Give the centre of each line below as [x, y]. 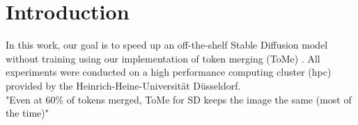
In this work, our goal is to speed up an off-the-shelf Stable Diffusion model [167, 45]
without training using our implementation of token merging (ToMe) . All [163, 58]
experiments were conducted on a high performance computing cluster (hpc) [169, 72]
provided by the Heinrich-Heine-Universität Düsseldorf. [123, 85]
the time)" [28, 113]
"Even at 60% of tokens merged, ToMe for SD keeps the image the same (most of [179, 99]
